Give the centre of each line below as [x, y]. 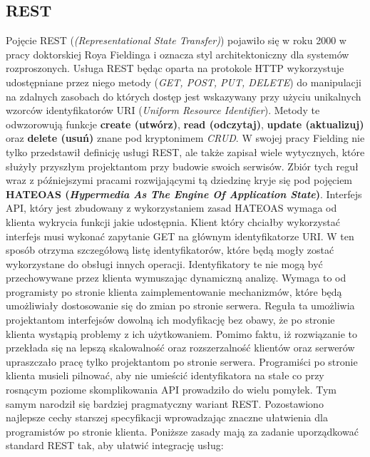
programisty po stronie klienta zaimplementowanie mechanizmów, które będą [174, 291]
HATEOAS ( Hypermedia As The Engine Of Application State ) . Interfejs [184, 194]
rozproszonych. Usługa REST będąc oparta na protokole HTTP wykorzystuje [175, 68]
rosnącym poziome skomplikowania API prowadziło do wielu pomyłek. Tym [171, 390]
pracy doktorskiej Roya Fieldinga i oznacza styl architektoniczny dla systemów [178, 54]
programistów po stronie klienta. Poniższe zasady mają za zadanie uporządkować [182, 431]
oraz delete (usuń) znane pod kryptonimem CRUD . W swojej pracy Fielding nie [185, 138]
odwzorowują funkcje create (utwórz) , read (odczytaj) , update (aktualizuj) [185, 124]
